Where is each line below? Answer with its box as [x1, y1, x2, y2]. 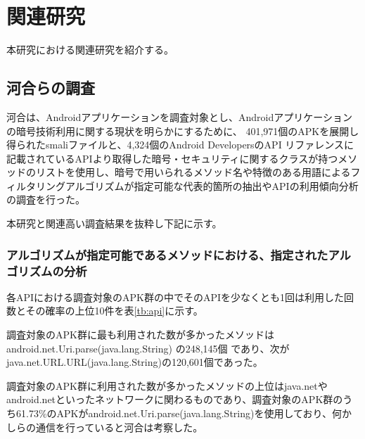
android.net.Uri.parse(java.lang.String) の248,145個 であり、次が [6, 341, 290, 355]
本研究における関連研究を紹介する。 [6, 42, 174, 57]
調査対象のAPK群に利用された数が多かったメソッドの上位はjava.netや [6, 378, 328, 393]
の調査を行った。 [6, 192, 85, 207]
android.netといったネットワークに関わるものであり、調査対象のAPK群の [6, 392, 343, 407]
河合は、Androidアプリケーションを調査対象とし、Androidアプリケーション [6, 109, 352, 124]
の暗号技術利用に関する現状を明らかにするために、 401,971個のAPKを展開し [6, 123, 359, 138]
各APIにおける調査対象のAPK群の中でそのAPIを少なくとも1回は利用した [6, 289, 345, 304]
